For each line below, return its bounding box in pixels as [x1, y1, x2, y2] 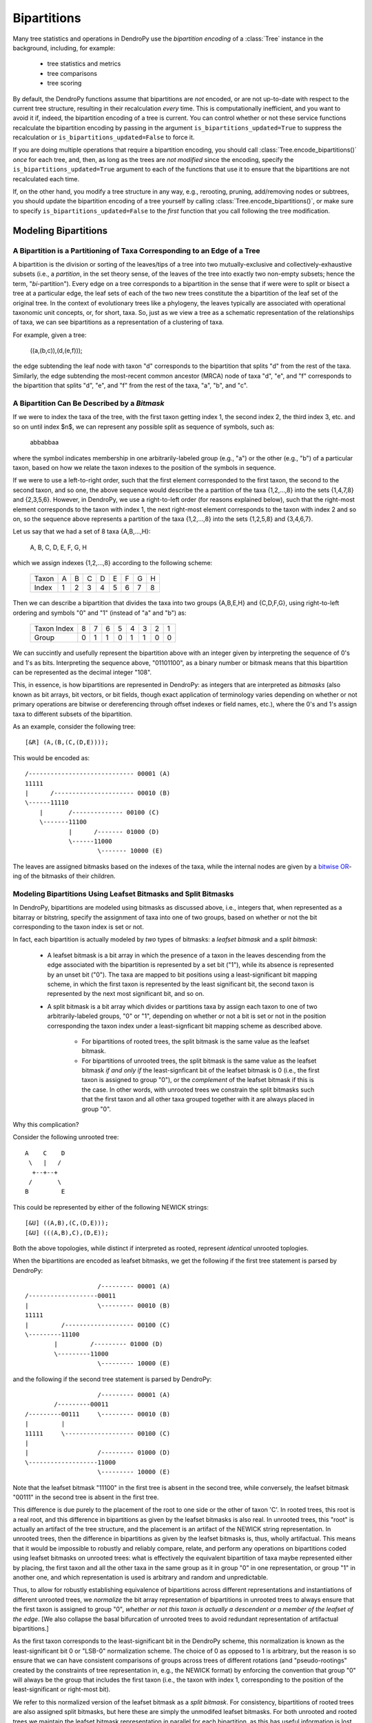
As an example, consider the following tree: [12, 722, 136, 731]
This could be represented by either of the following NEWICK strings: [12, 1203, 209, 1211]
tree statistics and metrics [47, 59, 121, 68]
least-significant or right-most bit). [12, 1685, 111, 1693]
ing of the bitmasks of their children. [12, 872, 116, 880]
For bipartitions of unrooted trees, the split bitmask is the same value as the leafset [81, 1057, 317, 1065]
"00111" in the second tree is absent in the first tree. [12, 1493, 159, 1501]
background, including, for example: [12, 43, 116, 52]
